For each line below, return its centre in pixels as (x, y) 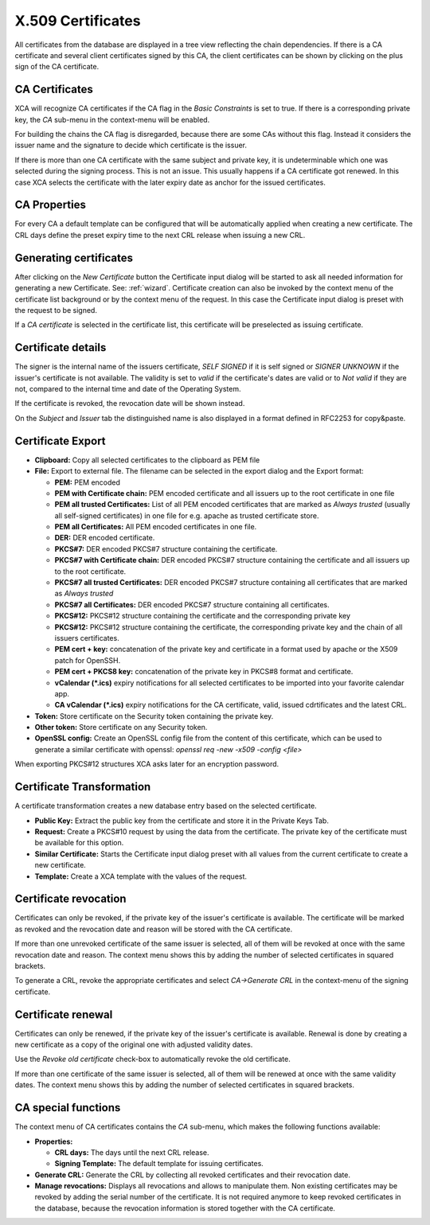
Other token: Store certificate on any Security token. (121, 728)
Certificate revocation (70, 899)
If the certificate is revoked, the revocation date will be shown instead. (130, 404)
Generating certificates (74, 257)
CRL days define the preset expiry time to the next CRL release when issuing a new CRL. (160, 235)
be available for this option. (79, 843)
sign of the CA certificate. (57, 67)
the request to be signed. (56, 310)
